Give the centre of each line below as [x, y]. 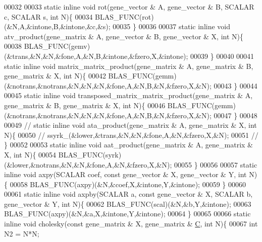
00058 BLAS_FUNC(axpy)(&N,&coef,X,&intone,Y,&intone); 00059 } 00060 [128, 184]
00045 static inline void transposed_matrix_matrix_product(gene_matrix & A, [128, 95]
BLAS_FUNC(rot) [124, 16]
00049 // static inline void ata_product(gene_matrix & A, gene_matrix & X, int [130, 125]
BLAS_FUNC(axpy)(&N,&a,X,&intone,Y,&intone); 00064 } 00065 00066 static [127, 214]
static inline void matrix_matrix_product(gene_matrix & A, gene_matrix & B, [129, 66]
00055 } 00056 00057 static [216, 164]
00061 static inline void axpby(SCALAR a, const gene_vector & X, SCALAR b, [128, 194]
